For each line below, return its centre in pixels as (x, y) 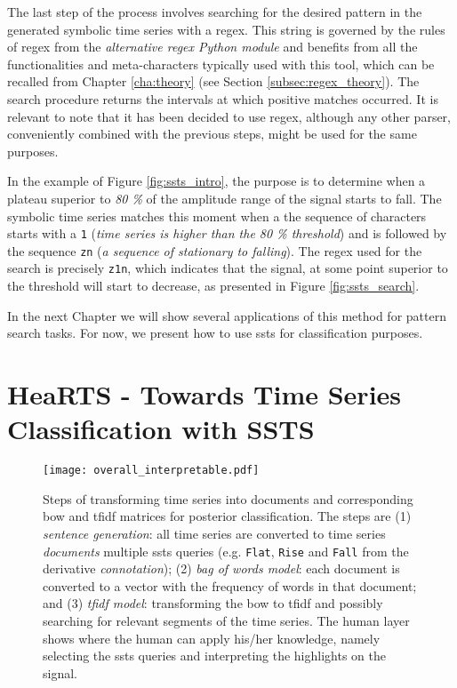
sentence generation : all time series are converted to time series (214, 534)
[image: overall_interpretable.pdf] (151, 471)
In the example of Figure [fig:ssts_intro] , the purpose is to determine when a (216, 181)
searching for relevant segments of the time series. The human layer (226, 621)
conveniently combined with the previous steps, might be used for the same (212, 134)
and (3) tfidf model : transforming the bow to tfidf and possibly (213, 603)
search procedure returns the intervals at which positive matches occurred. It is (223, 98)
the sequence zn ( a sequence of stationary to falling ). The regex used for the (215, 250)
